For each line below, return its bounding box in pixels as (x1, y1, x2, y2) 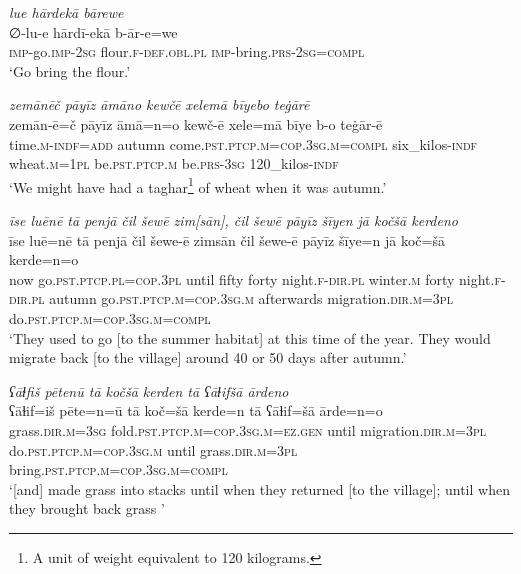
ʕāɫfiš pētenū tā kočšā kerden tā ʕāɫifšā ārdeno (9, 380, 289, 401)
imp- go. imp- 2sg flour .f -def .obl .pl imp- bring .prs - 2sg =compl (9, 41, 365, 62)
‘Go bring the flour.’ (9, 60, 131, 81)
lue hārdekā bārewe (9, 2, 124, 22)
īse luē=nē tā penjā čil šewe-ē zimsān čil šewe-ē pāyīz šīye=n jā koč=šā (9, 229, 445, 250)
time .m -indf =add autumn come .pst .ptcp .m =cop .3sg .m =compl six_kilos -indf (9, 133, 478, 154)
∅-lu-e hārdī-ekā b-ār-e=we (9, 21, 178, 42)
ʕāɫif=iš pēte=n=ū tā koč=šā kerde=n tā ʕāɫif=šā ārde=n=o (9, 400, 383, 421)
